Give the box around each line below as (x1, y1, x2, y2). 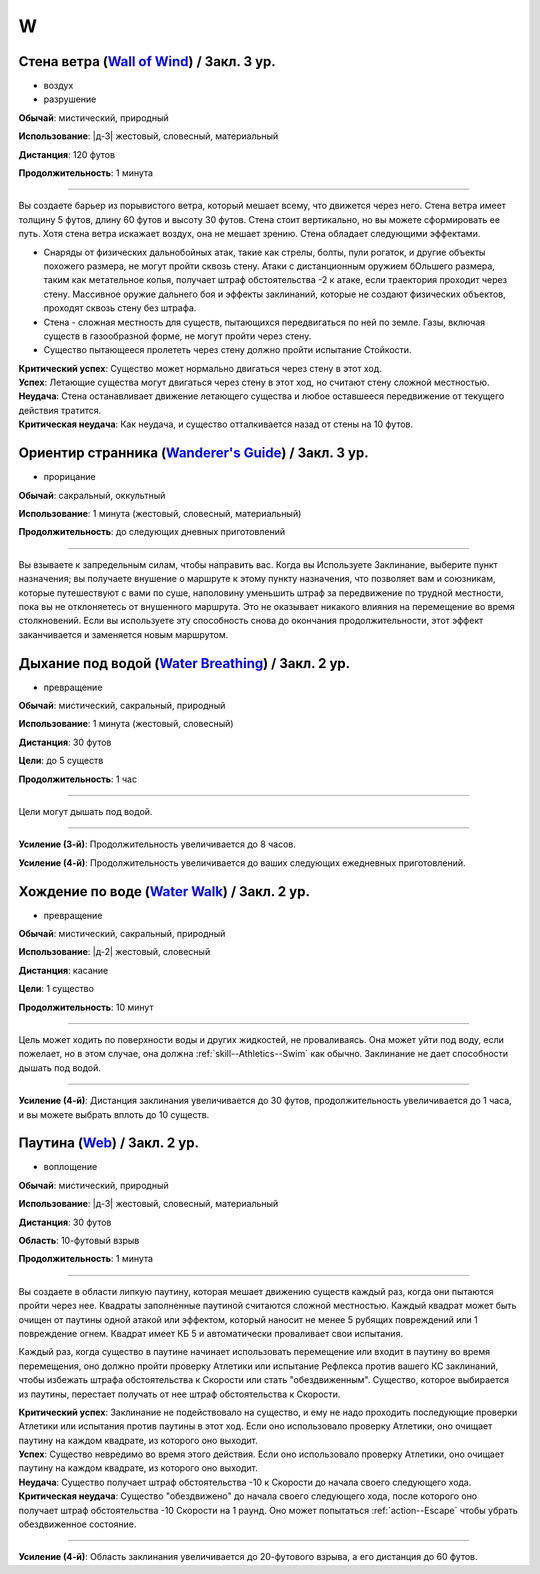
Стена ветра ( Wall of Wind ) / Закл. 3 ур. (18, 53, 277, 70)
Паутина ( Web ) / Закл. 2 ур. (18, 1135, 200, 1152)
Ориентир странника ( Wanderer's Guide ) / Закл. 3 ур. (18, 445, 369, 462)
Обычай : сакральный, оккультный (18, 489, 166, 501)
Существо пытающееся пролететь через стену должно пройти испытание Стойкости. (43, 344, 412, 356)
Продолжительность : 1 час (18, 773, 138, 785)
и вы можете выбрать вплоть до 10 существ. (18, 1108, 210, 1120)
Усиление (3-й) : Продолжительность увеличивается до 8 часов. (18, 838, 297, 850)
